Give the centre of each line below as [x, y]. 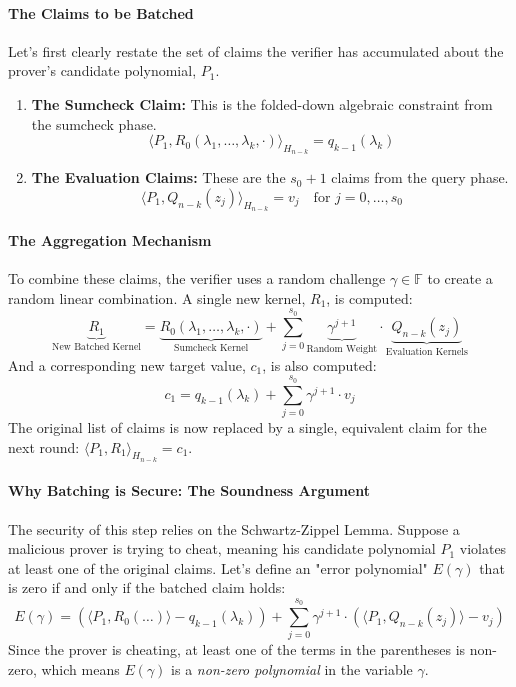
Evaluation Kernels [426, 352]
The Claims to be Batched [101, 12]
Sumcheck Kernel [211, 348]
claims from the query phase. [420, 177]
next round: [44, 446]
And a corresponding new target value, [127, 364]
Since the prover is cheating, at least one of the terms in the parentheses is [237, 649]
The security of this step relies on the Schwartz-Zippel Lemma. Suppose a [234, 528]
